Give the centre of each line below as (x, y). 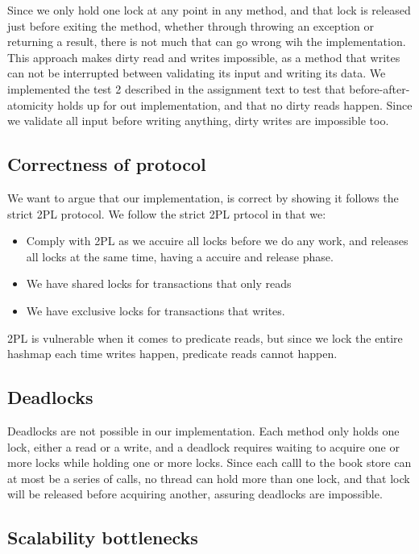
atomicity (31, 104)
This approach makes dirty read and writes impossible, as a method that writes (204, 57)
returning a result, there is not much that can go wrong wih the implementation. (207, 42)
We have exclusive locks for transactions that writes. (156, 310)
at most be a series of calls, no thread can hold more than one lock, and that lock (209, 478)
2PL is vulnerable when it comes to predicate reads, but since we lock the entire (205, 337)
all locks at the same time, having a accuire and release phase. (180, 256)
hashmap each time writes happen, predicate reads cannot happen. (172, 354)
